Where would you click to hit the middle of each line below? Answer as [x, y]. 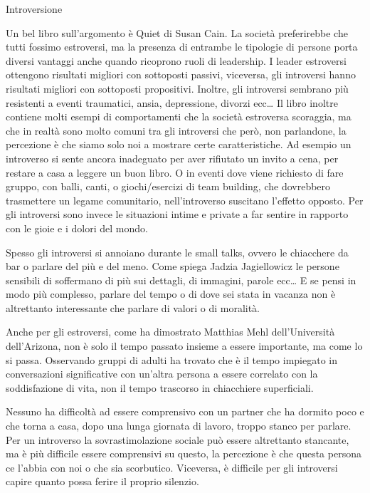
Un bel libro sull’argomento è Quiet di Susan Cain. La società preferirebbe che [177, 32]
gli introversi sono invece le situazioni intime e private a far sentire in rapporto [177, 214]
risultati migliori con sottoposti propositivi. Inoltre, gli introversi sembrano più [177, 88]
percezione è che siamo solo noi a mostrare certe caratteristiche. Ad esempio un [179, 144]
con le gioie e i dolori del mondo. [77, 228]
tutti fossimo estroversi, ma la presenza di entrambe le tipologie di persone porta [182, 47]
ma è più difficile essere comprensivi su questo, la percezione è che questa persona [184, 453]
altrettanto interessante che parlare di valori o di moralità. [133, 307]
